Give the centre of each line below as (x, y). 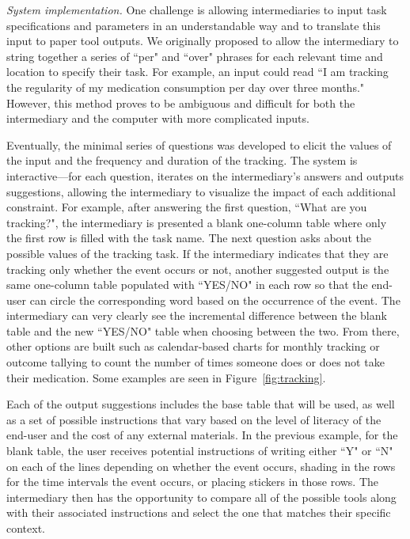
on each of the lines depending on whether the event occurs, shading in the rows (201, 466)
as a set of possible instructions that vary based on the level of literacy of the (194, 419)
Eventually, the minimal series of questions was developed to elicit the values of (199, 144)
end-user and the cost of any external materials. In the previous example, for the (202, 435)
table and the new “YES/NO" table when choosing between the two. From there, (203, 330)
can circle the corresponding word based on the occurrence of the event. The (215, 300)
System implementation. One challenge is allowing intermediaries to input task (197, 9)
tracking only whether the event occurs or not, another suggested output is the (198, 269)
